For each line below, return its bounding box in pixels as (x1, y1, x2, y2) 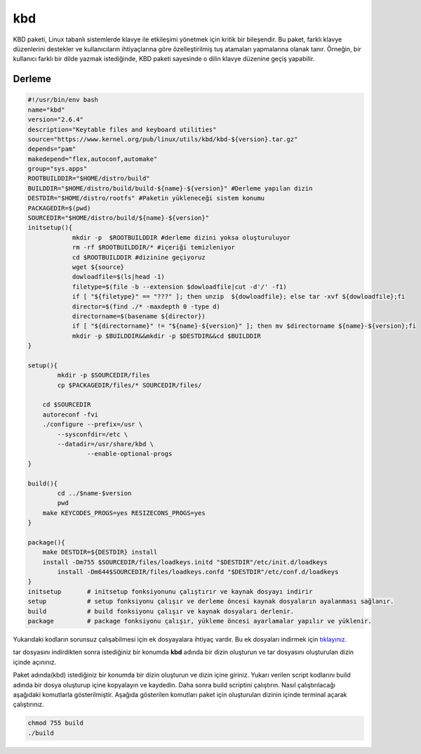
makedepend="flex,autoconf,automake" (27, 155, 158, 163)
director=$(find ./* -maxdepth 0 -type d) (72, 302, 220, 311)
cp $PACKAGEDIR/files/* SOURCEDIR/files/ (57, 381, 202, 389)
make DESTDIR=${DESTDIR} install (42, 548, 158, 557)
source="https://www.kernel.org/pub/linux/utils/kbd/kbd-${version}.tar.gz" (27, 135, 298, 143)
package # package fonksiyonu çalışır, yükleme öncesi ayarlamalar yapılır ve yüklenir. (27, 617, 372, 625)
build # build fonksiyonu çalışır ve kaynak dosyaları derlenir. (27, 607, 295, 615)
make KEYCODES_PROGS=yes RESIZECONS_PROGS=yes (42, 509, 206, 516)
